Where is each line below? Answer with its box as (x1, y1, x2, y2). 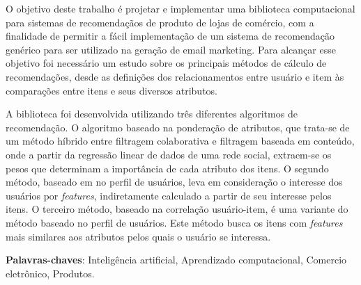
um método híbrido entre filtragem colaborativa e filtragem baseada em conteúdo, (6, 133, 355, 148)
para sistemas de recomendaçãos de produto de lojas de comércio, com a (6, 15, 314, 29)
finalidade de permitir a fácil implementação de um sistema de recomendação (6, 28, 335, 43)
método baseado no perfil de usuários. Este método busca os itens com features (6, 215, 343, 229)
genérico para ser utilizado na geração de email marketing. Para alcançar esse (6, 42, 336, 56)
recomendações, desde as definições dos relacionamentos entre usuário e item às (6, 69, 344, 83)
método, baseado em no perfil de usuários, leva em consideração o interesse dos (6, 174, 343, 189)
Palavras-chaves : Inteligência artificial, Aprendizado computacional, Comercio (6, 252, 347, 267)
